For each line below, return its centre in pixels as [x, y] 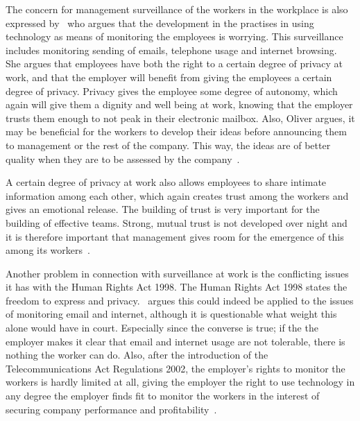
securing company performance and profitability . [111, 409]
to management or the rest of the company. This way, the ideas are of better [168, 145]
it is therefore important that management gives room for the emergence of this [175, 236]
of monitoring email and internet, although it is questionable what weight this [171, 314]
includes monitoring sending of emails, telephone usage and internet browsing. [171, 50]
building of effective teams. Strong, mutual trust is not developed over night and [177, 222]
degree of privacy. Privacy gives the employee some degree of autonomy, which [172, 91]
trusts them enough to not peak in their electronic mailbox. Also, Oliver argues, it [180, 118]
